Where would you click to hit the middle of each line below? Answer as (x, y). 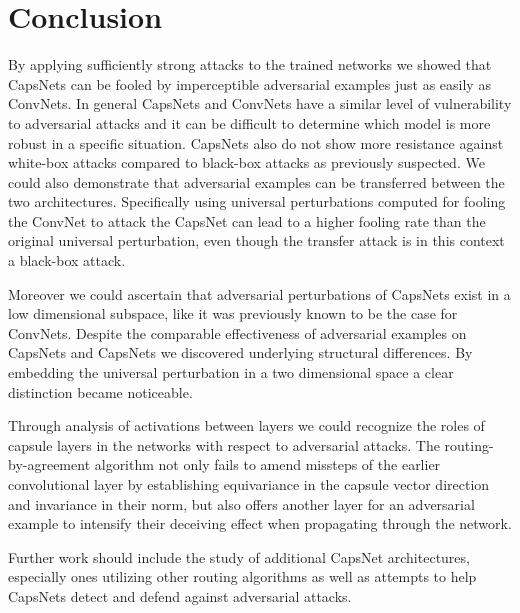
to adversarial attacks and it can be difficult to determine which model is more (249, 122)
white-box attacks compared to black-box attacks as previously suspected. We (246, 162)
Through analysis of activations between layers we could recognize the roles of (246, 425)
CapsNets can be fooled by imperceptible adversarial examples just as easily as (249, 83)
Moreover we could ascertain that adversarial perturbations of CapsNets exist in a (259, 293)
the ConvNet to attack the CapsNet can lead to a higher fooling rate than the (247, 220)
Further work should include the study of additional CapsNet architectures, (239, 556)
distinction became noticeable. (100, 391)
